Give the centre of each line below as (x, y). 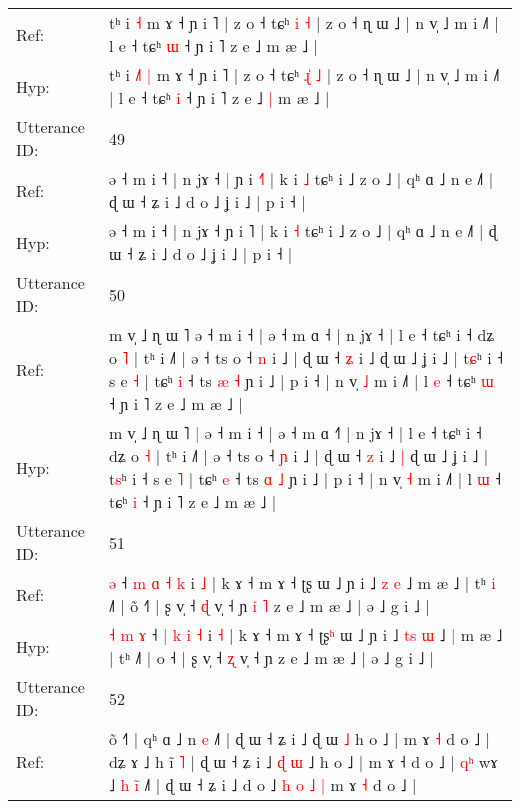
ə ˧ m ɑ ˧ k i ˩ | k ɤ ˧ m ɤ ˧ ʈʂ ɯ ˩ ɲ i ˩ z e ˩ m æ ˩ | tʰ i (302, 582)
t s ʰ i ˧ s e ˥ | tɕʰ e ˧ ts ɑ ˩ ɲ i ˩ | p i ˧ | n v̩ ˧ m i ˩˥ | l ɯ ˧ (305, 478)
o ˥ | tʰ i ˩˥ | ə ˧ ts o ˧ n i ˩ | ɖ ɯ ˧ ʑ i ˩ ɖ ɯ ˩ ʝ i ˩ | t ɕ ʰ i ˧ (306, 357)
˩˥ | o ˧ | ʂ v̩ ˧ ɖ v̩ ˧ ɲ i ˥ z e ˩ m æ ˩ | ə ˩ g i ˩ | (269, 605)
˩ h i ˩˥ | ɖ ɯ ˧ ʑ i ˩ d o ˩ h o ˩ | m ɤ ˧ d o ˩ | (262, 784)
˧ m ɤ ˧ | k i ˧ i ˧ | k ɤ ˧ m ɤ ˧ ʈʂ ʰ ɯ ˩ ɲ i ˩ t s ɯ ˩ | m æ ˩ (305, 634)
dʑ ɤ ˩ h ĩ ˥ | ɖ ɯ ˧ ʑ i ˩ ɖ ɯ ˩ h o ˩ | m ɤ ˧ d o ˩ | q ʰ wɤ (303, 761)
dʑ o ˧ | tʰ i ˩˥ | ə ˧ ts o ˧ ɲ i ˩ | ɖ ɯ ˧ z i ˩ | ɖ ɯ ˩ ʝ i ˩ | (298, 455)
